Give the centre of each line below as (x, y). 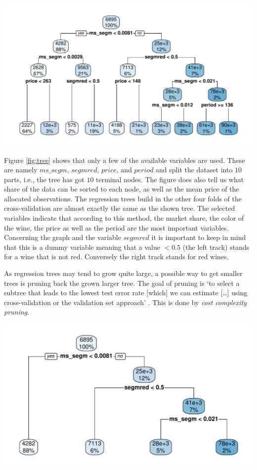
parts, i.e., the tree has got (44, 179)
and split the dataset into (194, 170)
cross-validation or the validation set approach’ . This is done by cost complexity (126, 302)
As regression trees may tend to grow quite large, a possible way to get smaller (123, 273)
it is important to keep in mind (199, 237)
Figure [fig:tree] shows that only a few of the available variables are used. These (125, 160)
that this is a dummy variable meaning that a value (82, 247)
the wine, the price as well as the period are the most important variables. (116, 227)
